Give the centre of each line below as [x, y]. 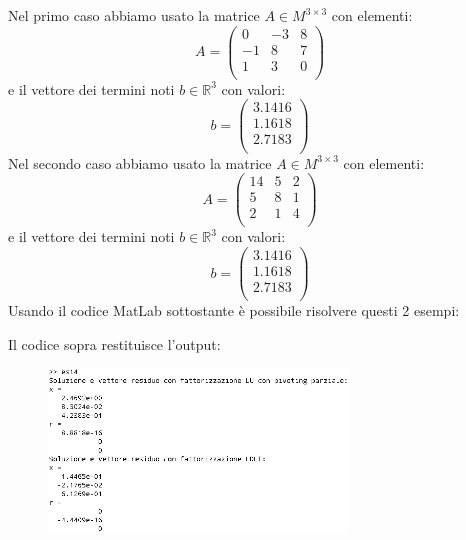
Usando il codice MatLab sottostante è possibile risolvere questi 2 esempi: [234, 310]
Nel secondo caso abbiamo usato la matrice [140, 162]
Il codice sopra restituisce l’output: [114, 343]
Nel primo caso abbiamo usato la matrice [134, 15]
